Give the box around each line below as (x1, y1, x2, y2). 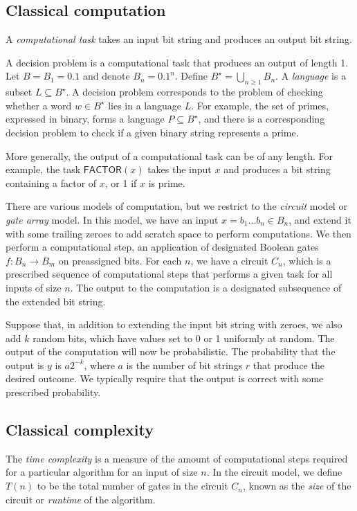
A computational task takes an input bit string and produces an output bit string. (6, 32, 352, 46)
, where (84, 357, 115, 372)
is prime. (148, 175, 185, 190)
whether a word (6, 98, 72, 112)
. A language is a (275, 69, 347, 83)
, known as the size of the (242, 478, 351, 493)
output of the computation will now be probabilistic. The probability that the (6, 344, 336, 359)
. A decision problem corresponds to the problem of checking (66, 84, 323, 99)
